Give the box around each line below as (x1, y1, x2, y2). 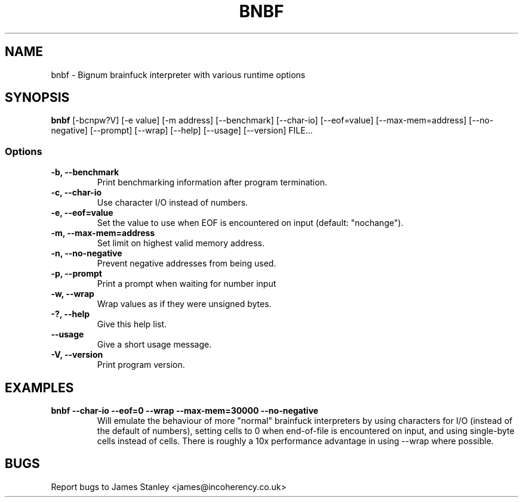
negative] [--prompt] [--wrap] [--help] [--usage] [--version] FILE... (51, 125, 313, 136)
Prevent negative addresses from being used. (97, 258, 276, 269)
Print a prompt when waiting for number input (97, 278, 276, 289)
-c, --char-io (51, 187, 102, 198)
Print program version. (97, 360, 185, 370)
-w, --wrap (51, 289, 94, 299)
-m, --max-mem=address (51, 228, 155, 238)
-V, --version (51, 349, 103, 360)
